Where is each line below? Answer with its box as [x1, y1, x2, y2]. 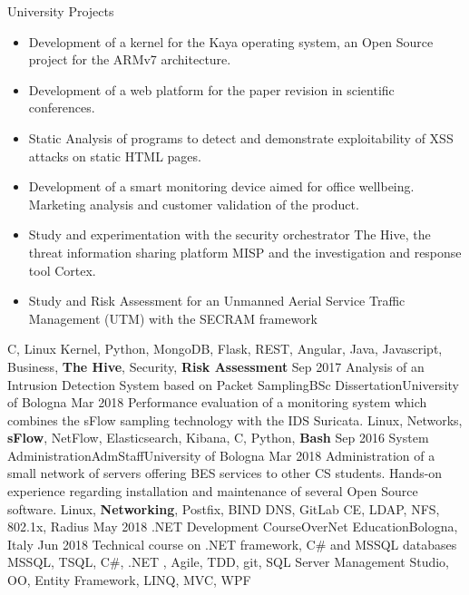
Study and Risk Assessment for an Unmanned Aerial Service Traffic [28, 291, 405, 310]
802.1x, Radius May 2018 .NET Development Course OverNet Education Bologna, [7, 517, 458, 536]
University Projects [7, 2, 114, 20]
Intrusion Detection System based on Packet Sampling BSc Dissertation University [7, 375, 459, 394]
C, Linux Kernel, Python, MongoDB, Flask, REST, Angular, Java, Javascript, [7, 339, 443, 358]
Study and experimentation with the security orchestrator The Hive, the [28, 225, 431, 244]
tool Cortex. [28, 260, 96, 279]
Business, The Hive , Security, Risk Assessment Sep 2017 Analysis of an [7, 356, 425, 376]
